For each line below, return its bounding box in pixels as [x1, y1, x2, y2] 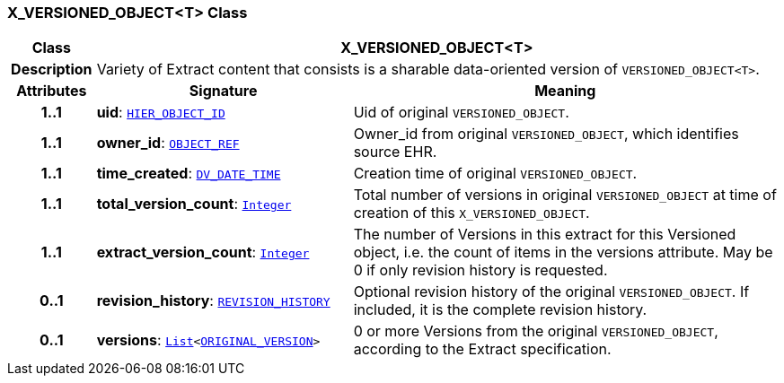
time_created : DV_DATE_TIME [96, 164, 281, 183]
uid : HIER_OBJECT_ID [96, 103, 225, 122]
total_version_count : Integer [96, 195, 292, 213]
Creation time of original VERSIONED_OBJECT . [353, 164, 638, 183]
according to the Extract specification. [353, 340, 612, 359]
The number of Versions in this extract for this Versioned [353, 225, 736, 244]
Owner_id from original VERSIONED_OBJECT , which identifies [353, 125, 739, 144]
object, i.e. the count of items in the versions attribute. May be [353, 243, 773, 262]
